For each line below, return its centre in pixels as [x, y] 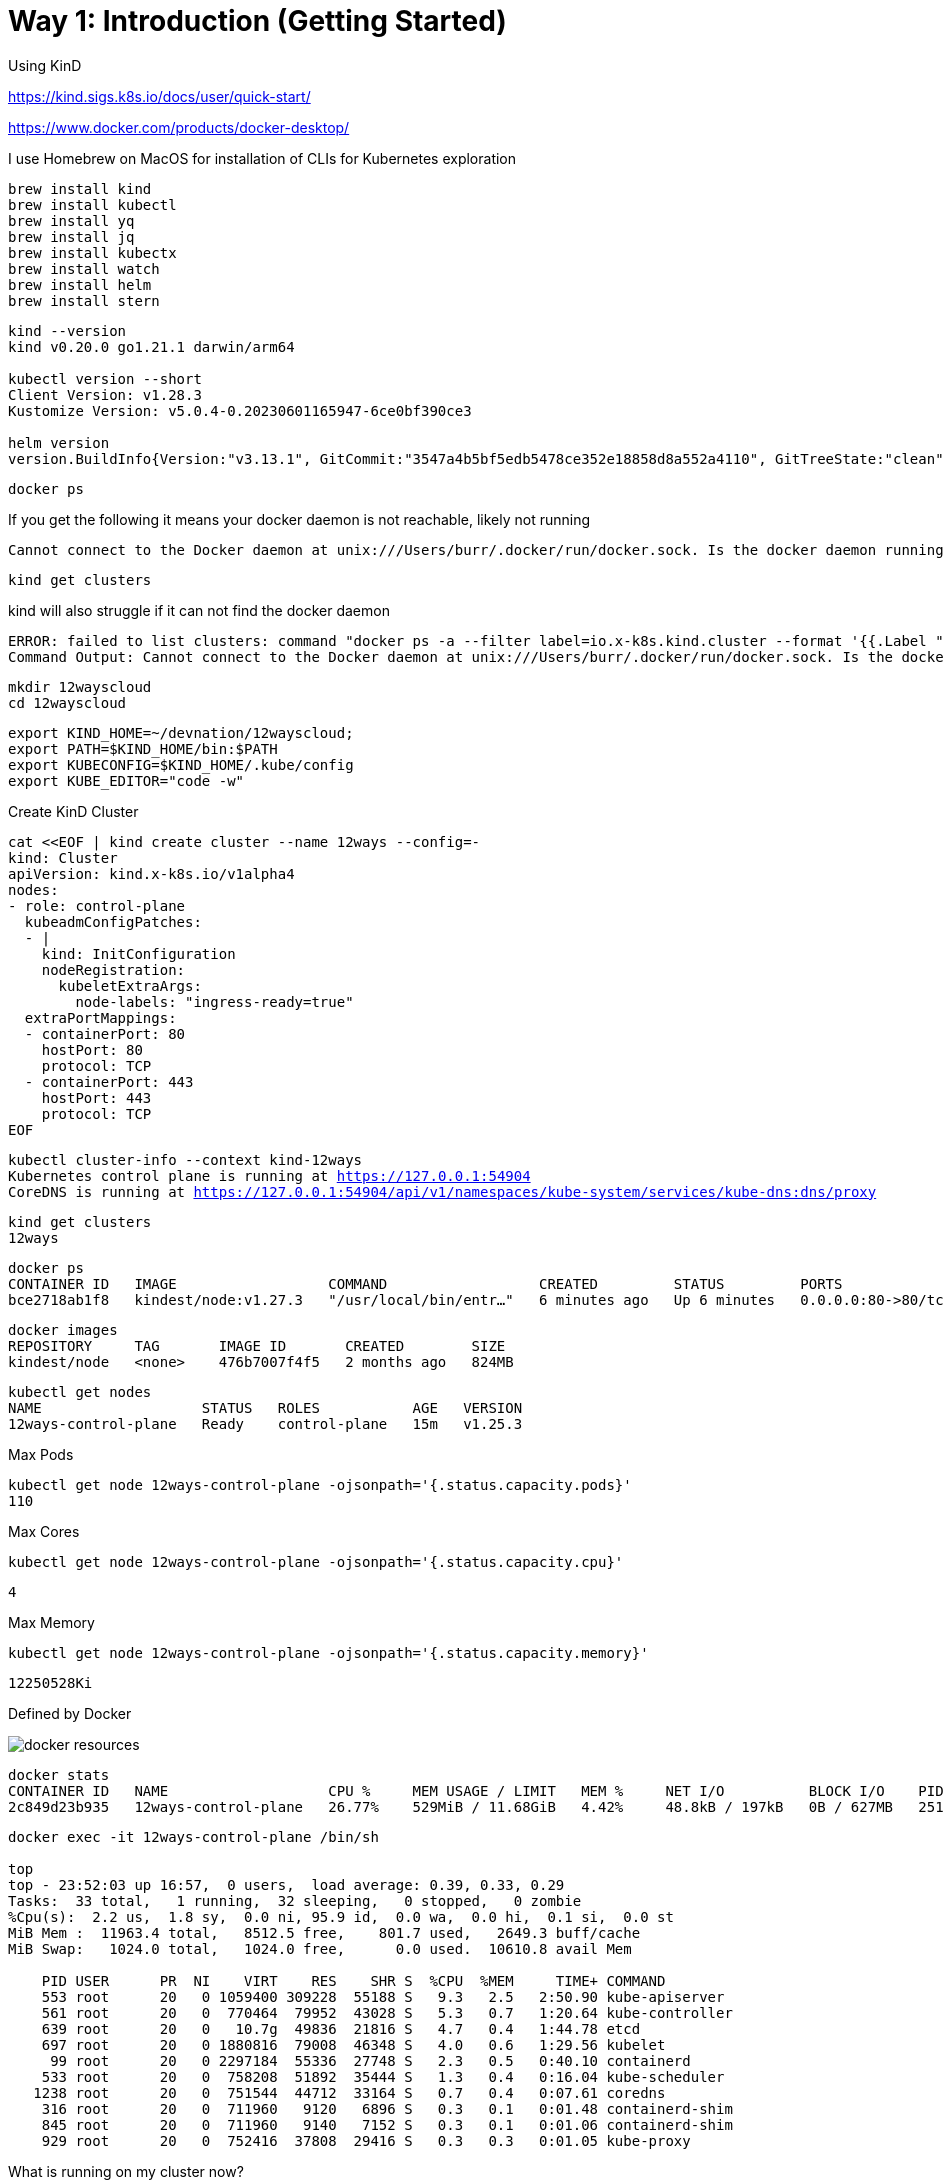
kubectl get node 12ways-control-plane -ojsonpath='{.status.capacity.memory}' [328, 1652]
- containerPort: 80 [105, 1033]
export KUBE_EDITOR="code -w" [126, 780]
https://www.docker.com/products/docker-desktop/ [179, 127]
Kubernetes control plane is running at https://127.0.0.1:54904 [269, 1175]
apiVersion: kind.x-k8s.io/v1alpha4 [151, 873]
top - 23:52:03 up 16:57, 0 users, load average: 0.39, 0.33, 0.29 [286, 1884]
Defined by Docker [70, 1713]
